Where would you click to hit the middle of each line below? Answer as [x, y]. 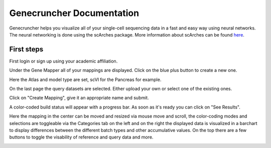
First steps [26, 49]
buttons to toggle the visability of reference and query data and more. [81, 137]
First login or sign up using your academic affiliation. [63, 61]
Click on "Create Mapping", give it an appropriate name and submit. [79, 98]
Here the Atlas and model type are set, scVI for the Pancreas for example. [85, 79]
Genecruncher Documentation [74, 13]
